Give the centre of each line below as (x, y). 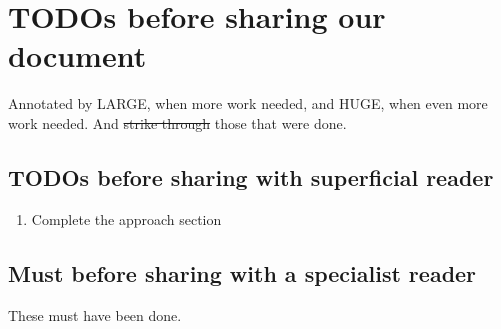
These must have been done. (95, 314)
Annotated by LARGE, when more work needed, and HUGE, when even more (248, 103)
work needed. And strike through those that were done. (177, 122)
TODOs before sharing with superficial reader (251, 176)
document (77, 55)
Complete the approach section (126, 218)
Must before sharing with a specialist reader (242, 272)
